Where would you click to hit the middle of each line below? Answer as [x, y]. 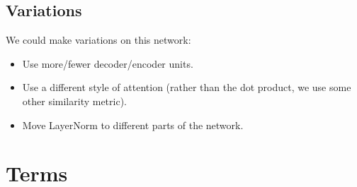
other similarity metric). [74, 101]
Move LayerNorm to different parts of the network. [133, 125]
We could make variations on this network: [98, 40]
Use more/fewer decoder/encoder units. [108, 63]
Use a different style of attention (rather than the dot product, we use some [187, 87]
